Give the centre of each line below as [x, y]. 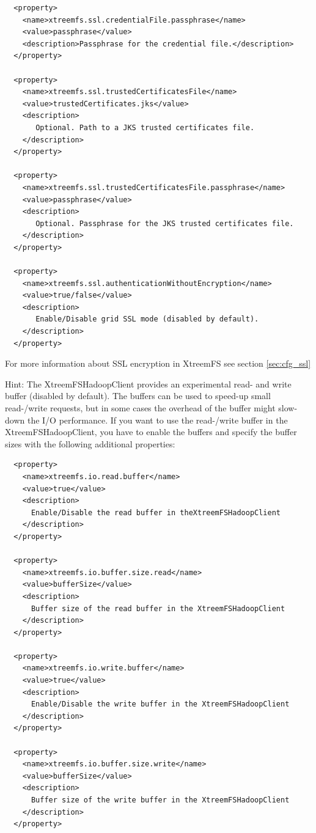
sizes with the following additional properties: [90, 443]
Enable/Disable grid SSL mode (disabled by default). [147, 319]
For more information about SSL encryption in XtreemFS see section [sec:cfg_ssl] [158, 363]
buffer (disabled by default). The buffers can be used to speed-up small [138, 396]
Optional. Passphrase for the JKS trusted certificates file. [165, 223]
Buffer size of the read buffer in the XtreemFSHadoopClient [158, 608]
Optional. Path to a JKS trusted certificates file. [145, 127]
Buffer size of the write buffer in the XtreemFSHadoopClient [160, 800]
